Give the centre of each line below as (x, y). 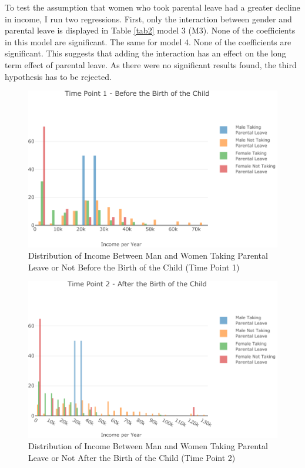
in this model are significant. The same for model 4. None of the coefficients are (148, 41)
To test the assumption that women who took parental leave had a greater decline (152, 7)
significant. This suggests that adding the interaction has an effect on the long (145, 53)
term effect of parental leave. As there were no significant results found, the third (151, 64)
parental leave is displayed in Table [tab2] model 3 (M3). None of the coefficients (150, 30)
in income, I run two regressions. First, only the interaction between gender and (148, 19)
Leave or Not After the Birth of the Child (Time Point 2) (132, 457)
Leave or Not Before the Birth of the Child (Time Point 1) (134, 267)
